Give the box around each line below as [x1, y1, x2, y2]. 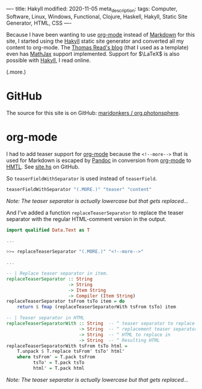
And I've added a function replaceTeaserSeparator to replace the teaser [6, 209, 184, 216]
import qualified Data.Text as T [6, 227, 90, 233]
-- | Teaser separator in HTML [6, 315, 85, 321]
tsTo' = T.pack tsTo [32, 359, 85, 366]
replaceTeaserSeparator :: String [6, 276, 93, 282]
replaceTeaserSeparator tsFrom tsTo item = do [6, 298, 125, 305]
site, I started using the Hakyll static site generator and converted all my [6, 37, 185, 45]
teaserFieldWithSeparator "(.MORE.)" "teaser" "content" [6, 186, 152, 192]
